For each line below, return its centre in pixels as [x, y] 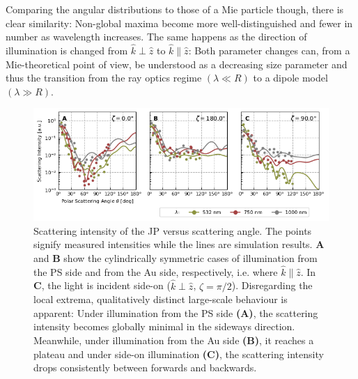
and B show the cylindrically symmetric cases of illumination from [176, 258]
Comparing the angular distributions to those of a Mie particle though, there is [175, 9]
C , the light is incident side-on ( [102, 285]
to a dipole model [290, 78]
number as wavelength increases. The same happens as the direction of [156, 37]
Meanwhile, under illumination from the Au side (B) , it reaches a [174, 340]
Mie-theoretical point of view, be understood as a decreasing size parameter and [177, 64]
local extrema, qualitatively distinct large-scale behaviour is [161, 299]
